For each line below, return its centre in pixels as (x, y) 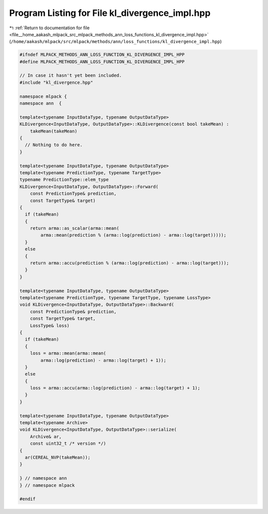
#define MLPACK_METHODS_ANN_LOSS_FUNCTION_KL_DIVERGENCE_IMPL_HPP (102, 62)
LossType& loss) (50, 325)
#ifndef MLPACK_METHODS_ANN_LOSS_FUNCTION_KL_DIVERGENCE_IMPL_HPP (102, 55)
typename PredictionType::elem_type (64, 180)
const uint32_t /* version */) (68, 444)
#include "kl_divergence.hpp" (56, 82)
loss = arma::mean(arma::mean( (68, 353)
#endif (28, 499)
